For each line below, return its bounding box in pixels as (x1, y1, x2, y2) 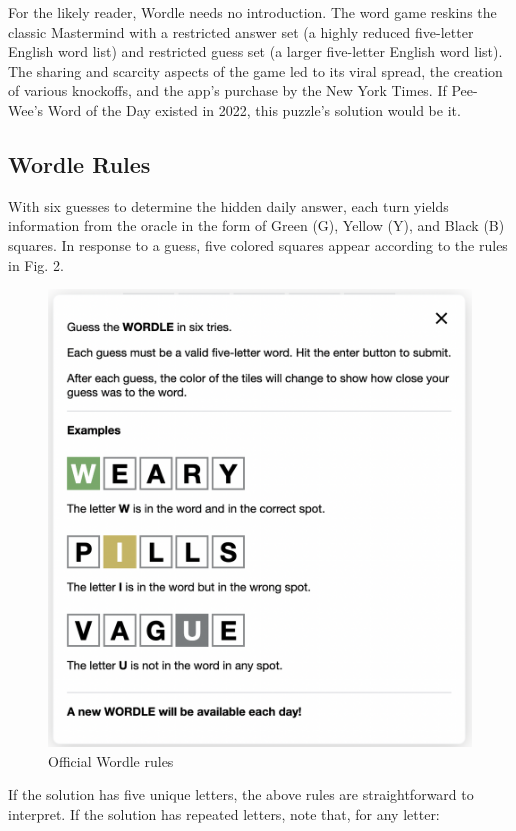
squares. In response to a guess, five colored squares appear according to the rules (8, 234, 508, 255)
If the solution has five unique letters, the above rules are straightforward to (8, 784, 474, 805)
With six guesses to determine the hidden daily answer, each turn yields (8, 195, 449, 216)
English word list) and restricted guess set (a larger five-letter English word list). (8, 41, 503, 62)
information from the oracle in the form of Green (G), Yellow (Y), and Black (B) (8, 215, 505, 236)
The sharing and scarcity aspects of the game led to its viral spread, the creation (8, 60, 503, 81)
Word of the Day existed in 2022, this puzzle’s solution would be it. (47, 99, 461, 120)
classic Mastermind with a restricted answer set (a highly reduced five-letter (8, 21, 474, 42)
